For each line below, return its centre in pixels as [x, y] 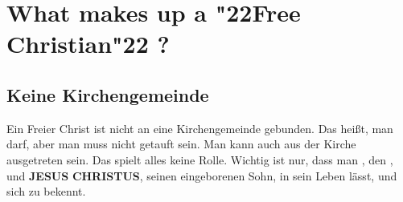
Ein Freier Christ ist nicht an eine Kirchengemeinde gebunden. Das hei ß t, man [200, 128]
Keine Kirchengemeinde [108, 94]
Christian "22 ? [88, 44]
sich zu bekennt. [46, 191]
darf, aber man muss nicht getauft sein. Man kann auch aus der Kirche [181, 144]
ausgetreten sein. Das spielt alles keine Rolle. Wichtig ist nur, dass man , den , [200, 159]
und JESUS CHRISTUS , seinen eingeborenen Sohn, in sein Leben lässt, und [202, 175]
